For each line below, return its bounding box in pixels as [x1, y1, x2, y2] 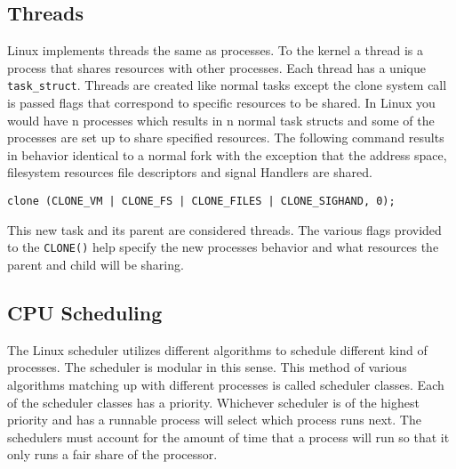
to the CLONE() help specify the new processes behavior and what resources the [7, 238, 439, 256]
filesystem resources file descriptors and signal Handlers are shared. [7, 163, 372, 182]
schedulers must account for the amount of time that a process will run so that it [7, 427, 450, 446]
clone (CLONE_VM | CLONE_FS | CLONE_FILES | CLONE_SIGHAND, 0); [7, 195, 396, 208]
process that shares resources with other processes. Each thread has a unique [7, 58, 426, 77]
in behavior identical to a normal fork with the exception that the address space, [7, 145, 447, 164]
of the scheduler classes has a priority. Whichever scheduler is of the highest [7, 392, 420, 411]
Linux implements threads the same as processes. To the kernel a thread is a [7, 41, 423, 60]
